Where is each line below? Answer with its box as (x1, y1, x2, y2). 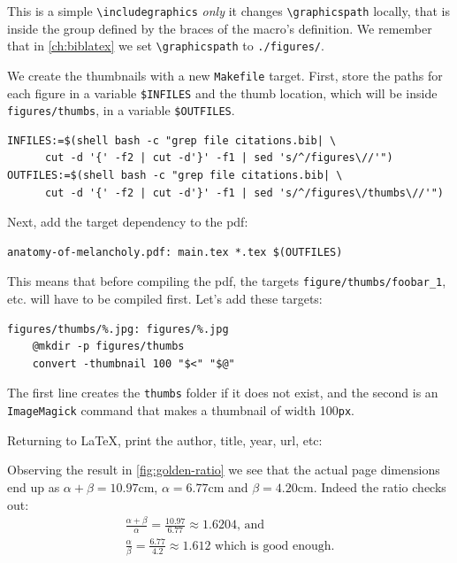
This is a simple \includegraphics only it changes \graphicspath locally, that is (7, 2, 450, 19)
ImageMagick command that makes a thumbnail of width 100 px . (7, 401, 354, 420)
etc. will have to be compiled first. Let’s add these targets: (7, 289, 323, 308)
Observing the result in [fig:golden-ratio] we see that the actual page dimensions (7, 460, 440, 479)
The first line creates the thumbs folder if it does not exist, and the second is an (7, 383, 438, 402)
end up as (7, 477, 60, 496)
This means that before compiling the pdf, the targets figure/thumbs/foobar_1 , (7, 272, 446, 290)
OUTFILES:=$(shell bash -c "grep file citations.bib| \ (7, 169, 343, 182)
